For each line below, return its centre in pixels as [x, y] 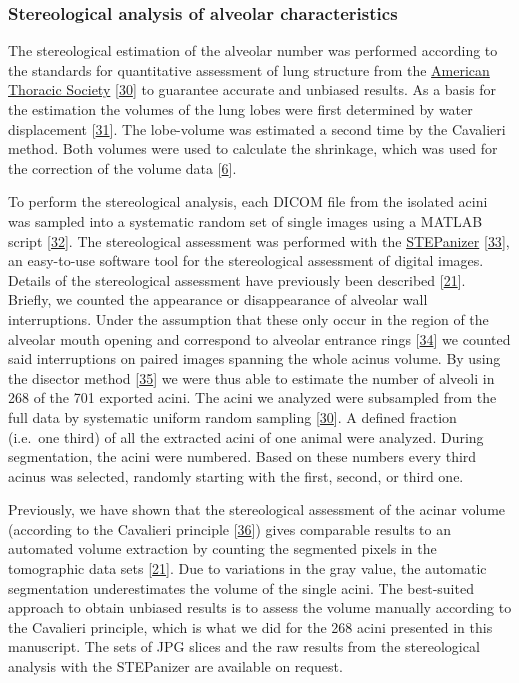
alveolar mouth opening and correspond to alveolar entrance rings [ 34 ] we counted [259, 338]
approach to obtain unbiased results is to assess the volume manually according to [260, 607]
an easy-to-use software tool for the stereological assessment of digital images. [246, 260]
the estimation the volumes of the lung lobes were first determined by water [240, 109]
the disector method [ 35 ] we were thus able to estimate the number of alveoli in [251, 377]
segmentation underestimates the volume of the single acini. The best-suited [241, 587]
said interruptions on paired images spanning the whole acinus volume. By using [254, 358]
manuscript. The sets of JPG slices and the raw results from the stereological [244, 646]
